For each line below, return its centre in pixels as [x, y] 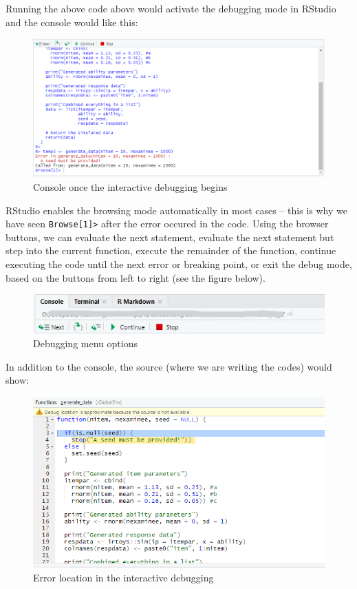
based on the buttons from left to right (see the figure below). [136, 277]
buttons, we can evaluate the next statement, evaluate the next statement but [170, 237]
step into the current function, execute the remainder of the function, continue [171, 250]
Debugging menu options [85, 343]
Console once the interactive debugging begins [130, 186]
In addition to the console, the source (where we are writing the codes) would [169, 366]
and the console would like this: [72, 22]
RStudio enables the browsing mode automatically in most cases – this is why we [176, 210]
